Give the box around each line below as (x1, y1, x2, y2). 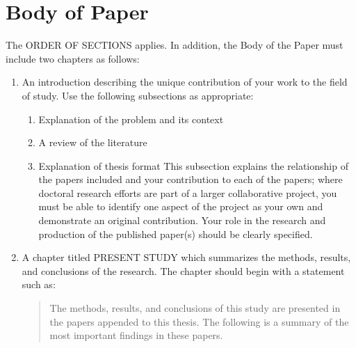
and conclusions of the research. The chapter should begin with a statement (22, 263, 345, 278)
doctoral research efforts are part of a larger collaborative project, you (38, 185, 337, 200)
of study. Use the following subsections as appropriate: (22, 88, 254, 102)
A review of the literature (38, 135, 147, 150)
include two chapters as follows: (6, 51, 140, 65)
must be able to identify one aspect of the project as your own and (38, 199, 323, 214)
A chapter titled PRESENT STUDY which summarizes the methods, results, (22, 250, 351, 264)
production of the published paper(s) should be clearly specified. (38, 226, 313, 241)
